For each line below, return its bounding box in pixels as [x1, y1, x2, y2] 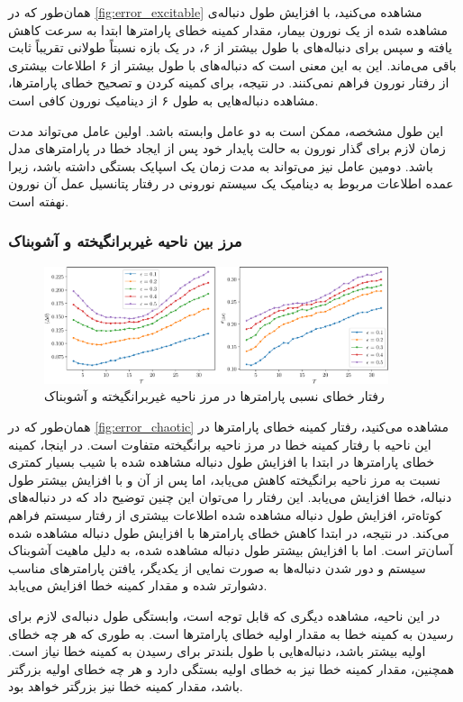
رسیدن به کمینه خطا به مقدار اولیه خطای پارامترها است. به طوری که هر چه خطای [8, 624, 454, 643]
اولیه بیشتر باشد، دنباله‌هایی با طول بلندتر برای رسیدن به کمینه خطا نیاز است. [8, 642, 426, 661]
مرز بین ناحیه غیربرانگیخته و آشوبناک [8, 230, 242, 252]
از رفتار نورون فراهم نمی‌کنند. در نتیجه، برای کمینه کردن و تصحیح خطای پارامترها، [8, 73, 449, 92]
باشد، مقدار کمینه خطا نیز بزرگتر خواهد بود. [8, 677, 243, 696]
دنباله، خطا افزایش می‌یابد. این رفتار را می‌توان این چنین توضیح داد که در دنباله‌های [8, 488, 452, 506]
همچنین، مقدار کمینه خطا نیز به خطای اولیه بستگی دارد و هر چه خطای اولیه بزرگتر [8, 659, 455, 678]
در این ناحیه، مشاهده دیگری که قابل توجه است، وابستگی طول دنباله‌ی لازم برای [8, 606, 440, 625]
